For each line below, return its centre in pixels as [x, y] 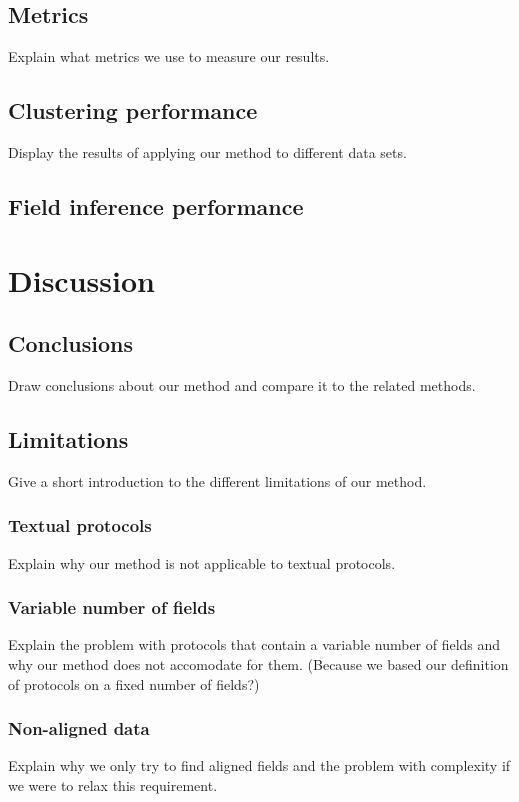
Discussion [81, 279]
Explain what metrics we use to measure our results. [169, 56]
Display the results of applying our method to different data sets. [207, 152]
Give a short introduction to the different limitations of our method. [217, 480]
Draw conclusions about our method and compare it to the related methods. [242, 384]
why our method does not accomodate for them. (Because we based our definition [258, 663]
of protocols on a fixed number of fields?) [134, 683]
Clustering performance [133, 110]
